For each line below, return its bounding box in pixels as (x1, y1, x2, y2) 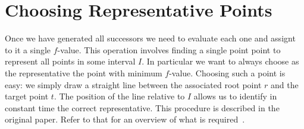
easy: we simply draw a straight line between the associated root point (5, 78, 262, 91)
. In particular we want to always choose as (142, 55, 299, 67)
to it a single (5, 43, 51, 56)
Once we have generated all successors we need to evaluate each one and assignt (5, 32, 296, 44)
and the (271, 78, 299, 91)
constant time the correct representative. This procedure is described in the (5, 101, 280, 114)
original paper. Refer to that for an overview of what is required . (5, 113, 245, 125)
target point (5, 90, 49, 102)
